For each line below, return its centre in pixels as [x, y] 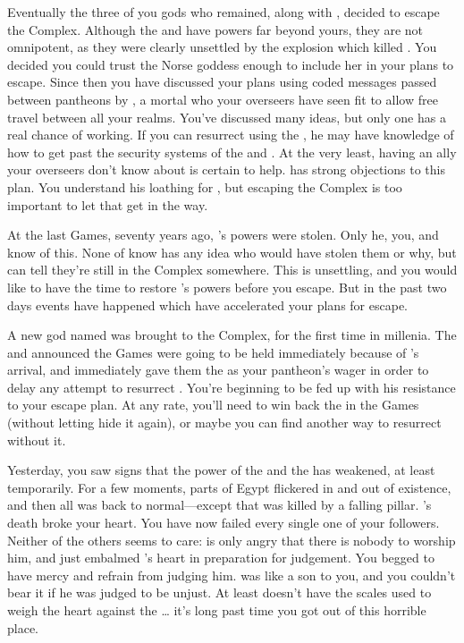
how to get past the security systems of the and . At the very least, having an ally [232, 152]
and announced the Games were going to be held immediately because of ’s [213, 352]
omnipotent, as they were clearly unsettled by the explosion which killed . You [222, 47]
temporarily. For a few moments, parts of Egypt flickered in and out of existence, [229, 487]
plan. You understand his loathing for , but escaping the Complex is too [205, 186]
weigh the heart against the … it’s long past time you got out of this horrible [217, 610]
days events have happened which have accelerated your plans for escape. [207, 305]
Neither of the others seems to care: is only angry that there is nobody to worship [232, 540]
